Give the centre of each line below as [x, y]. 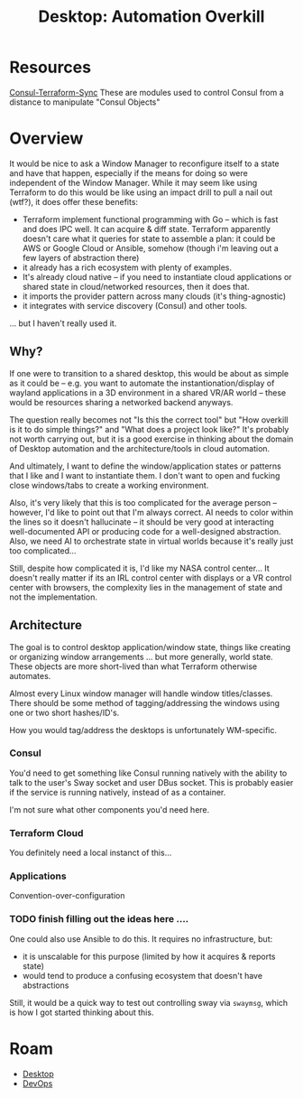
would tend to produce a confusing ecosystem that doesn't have [142, 975]
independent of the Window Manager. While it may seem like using [133, 182]
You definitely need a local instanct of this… [91, 853]
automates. [30, 675]
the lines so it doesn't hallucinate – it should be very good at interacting [142, 522]
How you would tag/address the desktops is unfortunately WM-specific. [143, 730]
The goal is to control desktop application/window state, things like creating [150, 647]
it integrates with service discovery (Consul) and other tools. [135, 305]
